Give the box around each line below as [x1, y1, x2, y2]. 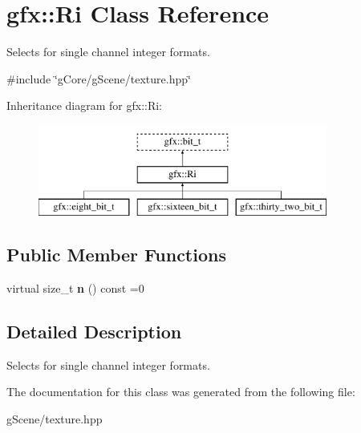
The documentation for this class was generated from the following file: [6, 383, 355, 400]
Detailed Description [6, 319, 182, 344]
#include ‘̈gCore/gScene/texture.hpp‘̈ [6, 70, 191, 87]
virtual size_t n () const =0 [6, 280, 144, 297]
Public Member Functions [6, 242, 226, 267]
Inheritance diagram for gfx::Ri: [6, 97, 163, 114]
